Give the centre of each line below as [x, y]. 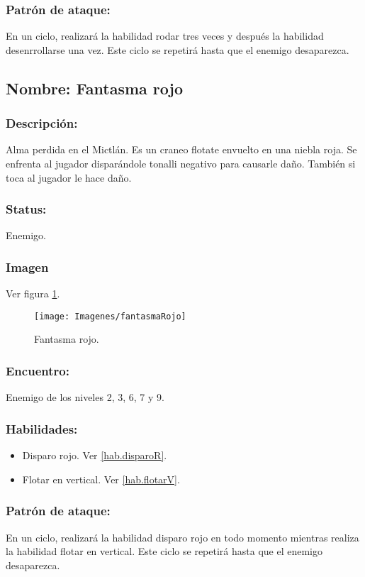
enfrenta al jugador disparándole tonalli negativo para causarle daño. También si [181, 163]
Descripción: [42, 123]
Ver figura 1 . [33, 293]
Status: [26, 209]
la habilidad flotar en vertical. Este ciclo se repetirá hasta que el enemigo [164, 551]
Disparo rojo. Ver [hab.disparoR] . [95, 455]
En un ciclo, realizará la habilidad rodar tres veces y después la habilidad [165, 36]
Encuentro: [38, 370]
